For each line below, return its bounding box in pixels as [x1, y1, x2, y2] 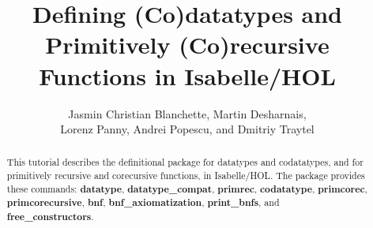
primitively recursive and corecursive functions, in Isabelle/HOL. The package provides [6, 169, 365, 182]
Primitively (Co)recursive [45, 28, 330, 61]
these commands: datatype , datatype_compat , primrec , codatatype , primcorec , [6, 181, 367, 196]
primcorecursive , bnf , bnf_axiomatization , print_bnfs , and [6, 196, 280, 210]
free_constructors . [6, 210, 94, 224]
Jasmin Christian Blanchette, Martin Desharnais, [68, 105, 307, 121]
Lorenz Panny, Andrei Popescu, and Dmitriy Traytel [60, 121, 315, 137]
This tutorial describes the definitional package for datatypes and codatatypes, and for [6, 155, 364, 169]
